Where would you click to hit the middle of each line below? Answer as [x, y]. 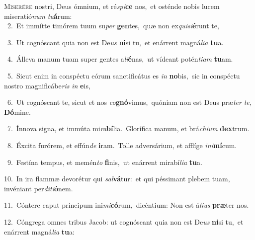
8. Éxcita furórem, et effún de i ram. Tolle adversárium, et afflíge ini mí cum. [122, 145]
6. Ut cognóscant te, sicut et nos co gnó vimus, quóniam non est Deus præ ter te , [129, 102]
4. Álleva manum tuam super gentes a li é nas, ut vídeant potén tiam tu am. [120, 59]
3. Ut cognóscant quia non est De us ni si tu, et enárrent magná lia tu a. [115, 42]
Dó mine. [17, 112]
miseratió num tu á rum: [38, 16]
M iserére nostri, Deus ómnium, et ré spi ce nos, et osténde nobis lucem [112, 6]
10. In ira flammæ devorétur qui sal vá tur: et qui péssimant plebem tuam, [117, 179]
